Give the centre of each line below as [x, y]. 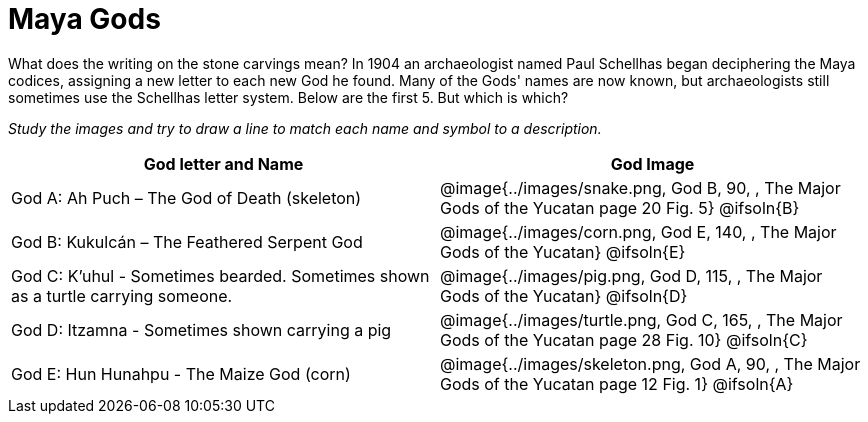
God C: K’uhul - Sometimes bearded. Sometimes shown [220, 275]
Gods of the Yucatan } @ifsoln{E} [563, 251]
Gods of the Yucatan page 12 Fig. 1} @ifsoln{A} [617, 383]
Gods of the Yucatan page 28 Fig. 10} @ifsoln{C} [624, 339]
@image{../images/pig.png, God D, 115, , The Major [631, 275]
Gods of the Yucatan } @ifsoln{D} [564, 295]
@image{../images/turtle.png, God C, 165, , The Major [641, 319]
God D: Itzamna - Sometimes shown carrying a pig [201, 329]
